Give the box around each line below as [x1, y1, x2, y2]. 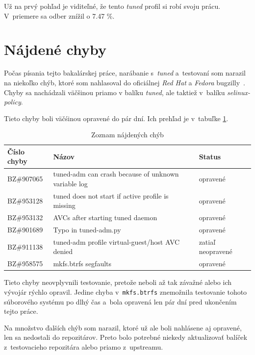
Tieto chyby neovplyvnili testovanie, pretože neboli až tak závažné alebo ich [4, 277, 232, 287]
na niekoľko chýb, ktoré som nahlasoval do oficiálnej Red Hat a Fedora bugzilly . [4, 77, 245, 87]
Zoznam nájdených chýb [91, 129, 164, 140]
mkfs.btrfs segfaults [53, 258, 112, 269]
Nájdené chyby [4, 39, 106, 59]
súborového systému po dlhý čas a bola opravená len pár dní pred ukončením [4, 296, 237, 306]
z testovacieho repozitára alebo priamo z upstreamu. [4, 342, 163, 352]
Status [199, 151, 221, 161]
